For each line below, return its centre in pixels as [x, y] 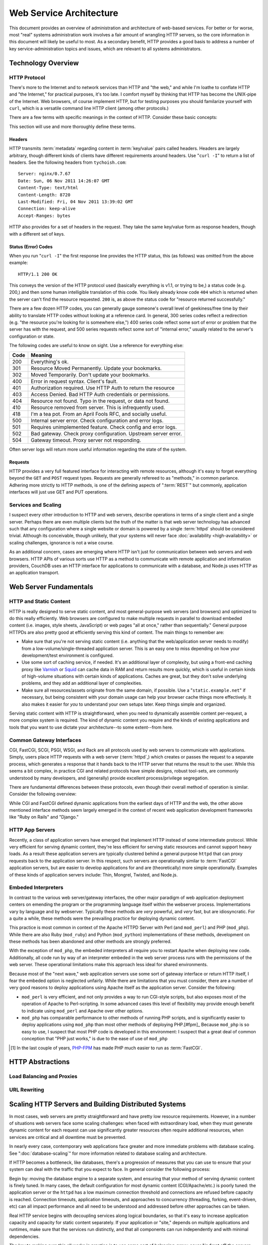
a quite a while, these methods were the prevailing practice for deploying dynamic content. [102, 918]
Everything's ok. [50, 362]
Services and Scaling [35, 504]
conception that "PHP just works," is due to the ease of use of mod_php [95, 1039]
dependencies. [24, 1236]
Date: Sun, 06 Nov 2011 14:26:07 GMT [64, 181]
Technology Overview [44, 63]
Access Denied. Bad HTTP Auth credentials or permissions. [100, 394]
